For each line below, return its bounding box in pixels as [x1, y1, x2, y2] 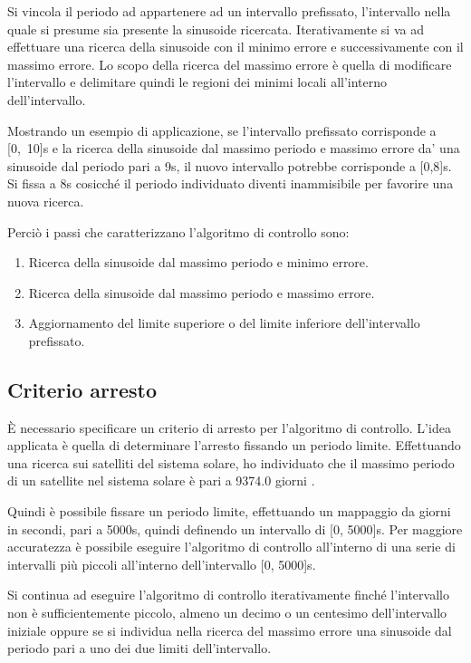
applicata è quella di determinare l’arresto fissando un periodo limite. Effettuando [7, 436, 461, 455]
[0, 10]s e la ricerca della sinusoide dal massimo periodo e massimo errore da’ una [7, 139, 460, 158]
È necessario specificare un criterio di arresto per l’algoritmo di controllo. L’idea [7, 418, 451, 437]
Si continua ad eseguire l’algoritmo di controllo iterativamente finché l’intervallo [7, 585, 449, 604]
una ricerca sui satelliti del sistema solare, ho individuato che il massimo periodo [7, 453, 455, 472]
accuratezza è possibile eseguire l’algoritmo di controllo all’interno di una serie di [7, 537, 456, 556]
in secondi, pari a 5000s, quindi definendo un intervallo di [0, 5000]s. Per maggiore [7, 519, 463, 538]
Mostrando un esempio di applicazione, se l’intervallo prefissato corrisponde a [7, 120, 437, 139]
